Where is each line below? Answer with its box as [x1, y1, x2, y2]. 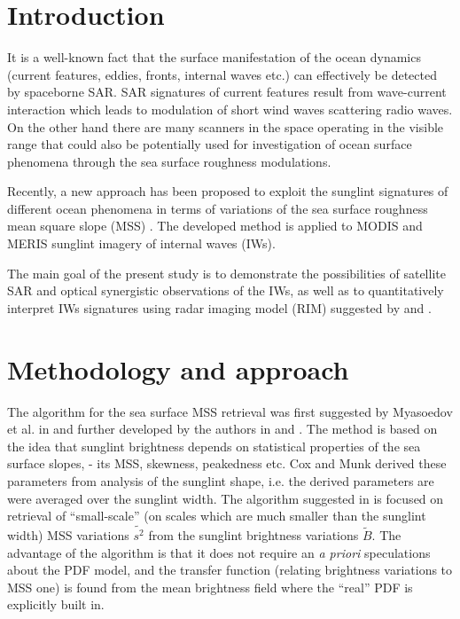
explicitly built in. [7, 595, 105, 614]
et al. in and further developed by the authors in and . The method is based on [7, 419, 438, 438]
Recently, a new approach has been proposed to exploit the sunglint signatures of [7, 182, 448, 200]
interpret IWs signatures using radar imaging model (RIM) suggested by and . [7, 298, 432, 317]
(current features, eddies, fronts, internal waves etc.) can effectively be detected [7, 65, 438, 83]
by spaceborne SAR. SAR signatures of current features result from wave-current [7, 82, 447, 101]
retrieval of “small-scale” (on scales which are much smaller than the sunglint [7, 506, 426, 525]
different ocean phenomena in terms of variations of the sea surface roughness [7, 199, 428, 217]
